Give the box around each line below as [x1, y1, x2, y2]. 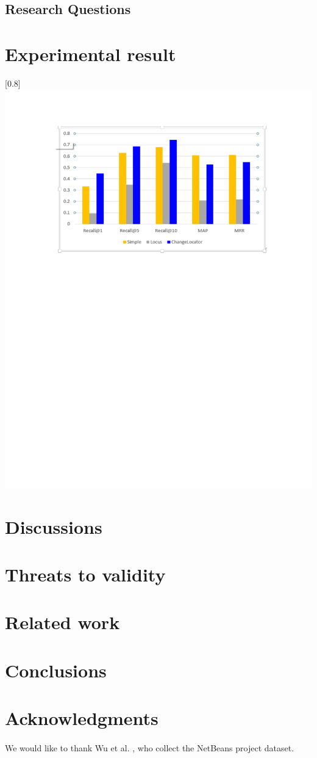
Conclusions [5, 657, 107, 682]
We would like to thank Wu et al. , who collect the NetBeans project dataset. [5, 742, 294, 754]
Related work [5, 610, 120, 635]
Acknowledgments [5, 705, 158, 731]
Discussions [5, 514, 102, 539]
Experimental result [5, 41, 176, 66]
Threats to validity [5, 562, 166, 587]
